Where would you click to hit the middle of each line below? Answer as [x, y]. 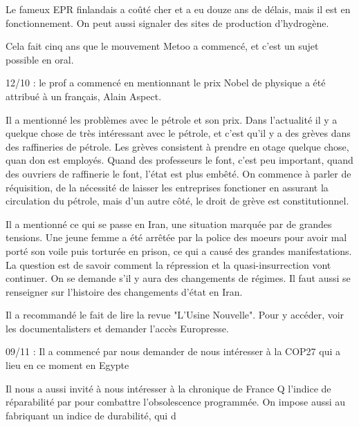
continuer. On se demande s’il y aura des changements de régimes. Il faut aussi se [178, 278]
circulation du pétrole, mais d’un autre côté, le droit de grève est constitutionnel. [177, 201]
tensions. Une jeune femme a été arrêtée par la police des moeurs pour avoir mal [176, 237]
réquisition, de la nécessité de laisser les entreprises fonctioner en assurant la [167, 187]
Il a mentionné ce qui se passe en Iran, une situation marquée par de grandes [169, 224]
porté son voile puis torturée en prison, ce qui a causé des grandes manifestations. [179, 250]
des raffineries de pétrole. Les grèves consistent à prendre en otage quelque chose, [177, 146]
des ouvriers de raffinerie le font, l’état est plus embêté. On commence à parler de [178, 173]
